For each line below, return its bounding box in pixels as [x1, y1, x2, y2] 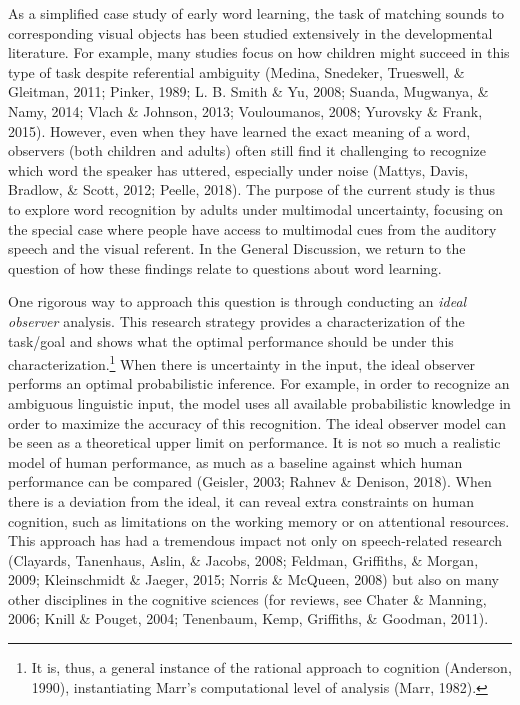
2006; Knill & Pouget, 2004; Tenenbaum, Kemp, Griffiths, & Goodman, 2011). [8, 608, 489, 629]
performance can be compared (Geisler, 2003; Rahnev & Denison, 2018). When [8, 471, 492, 492]
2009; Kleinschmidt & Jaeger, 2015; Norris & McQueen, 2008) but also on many [8, 569, 499, 590]
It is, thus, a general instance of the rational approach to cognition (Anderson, [31, 657, 512, 678]
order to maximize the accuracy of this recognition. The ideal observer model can [8, 412, 507, 433]
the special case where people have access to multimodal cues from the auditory [8, 218, 497, 239]
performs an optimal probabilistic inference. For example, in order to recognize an [8, 373, 510, 394]
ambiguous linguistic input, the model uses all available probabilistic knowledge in [8, 392, 511, 413]
